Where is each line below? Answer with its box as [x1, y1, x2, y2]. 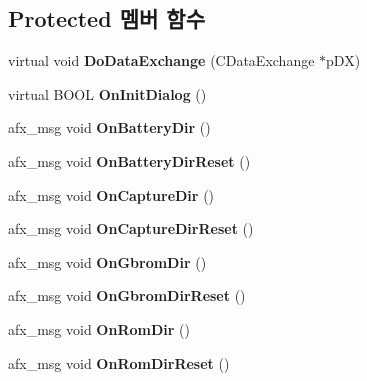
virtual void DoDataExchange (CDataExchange [8, 50, 315, 71]
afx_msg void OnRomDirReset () [8, 352, 230, 373]
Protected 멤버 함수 [8, 3, 205, 34]
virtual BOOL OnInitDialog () [8, 83, 207, 104]
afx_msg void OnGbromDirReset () [8, 285, 246, 306]
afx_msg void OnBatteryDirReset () [8, 150, 251, 171]
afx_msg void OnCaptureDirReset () [8, 218, 254, 239]
